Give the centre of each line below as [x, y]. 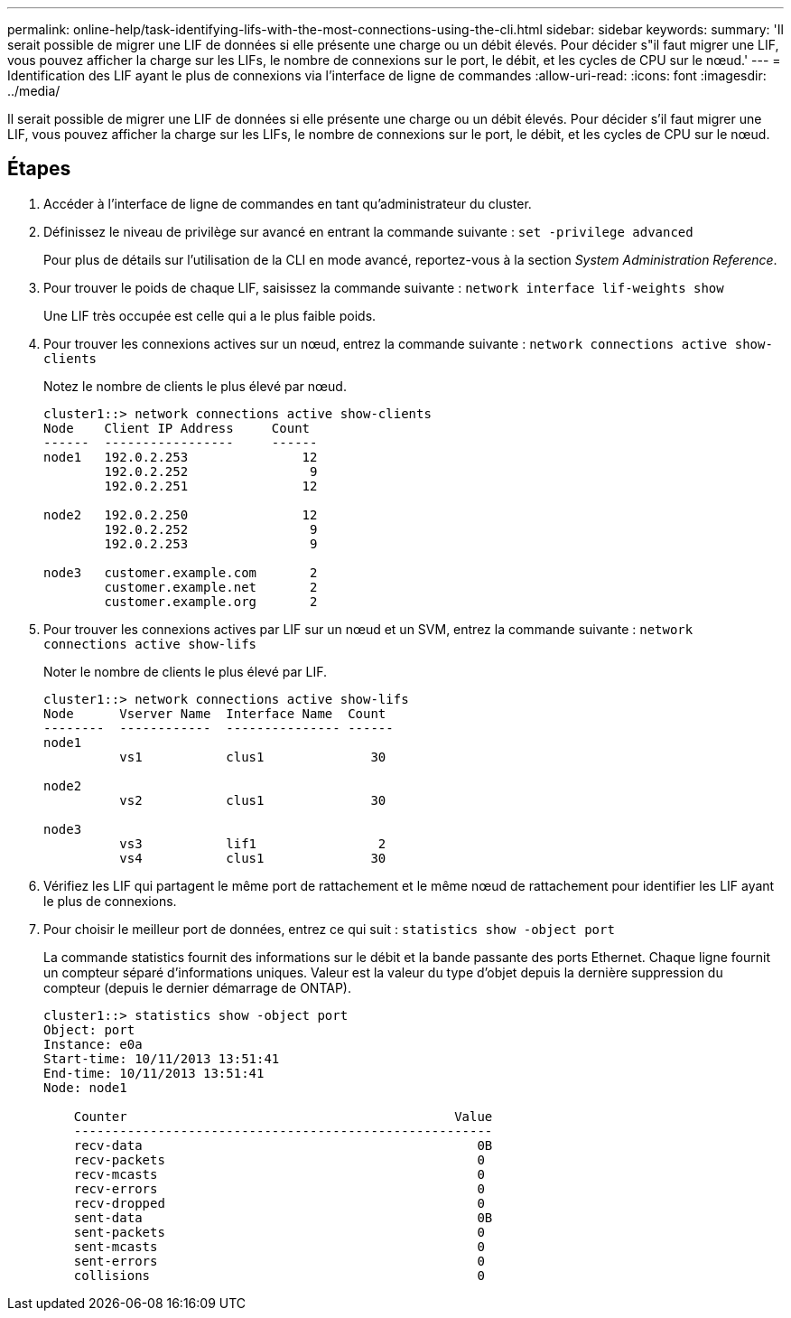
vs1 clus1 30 [253, 757]
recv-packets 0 [279, 1159]
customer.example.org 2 [211, 601]
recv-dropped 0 [279, 1203]
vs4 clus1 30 [253, 858]
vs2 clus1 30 [253, 800]
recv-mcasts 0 [279, 1174]
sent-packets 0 [279, 1232]
